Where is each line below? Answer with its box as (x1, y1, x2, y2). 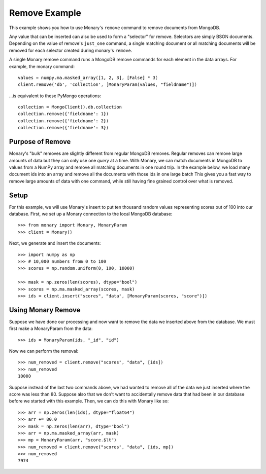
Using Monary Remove (9, 306, 81, 314)
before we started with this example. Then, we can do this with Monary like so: (9, 398, 169, 404)
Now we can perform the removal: (9, 348, 79, 354)
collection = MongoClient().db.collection (18, 104, 122, 110)
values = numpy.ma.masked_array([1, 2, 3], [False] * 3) (18, 74, 159, 80)
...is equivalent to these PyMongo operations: (9, 93, 101, 99)
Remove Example (9, 7, 81, 18)
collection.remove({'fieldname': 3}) (18, 125, 109, 131)
